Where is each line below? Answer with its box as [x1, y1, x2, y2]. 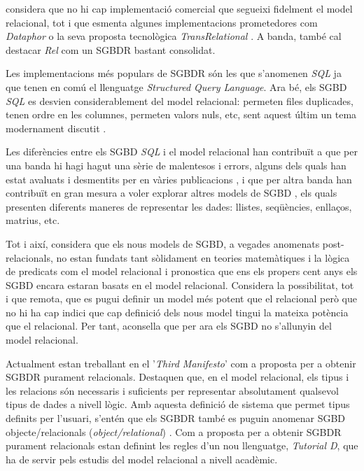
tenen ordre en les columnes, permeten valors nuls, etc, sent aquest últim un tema [6, 107, 357, 122]
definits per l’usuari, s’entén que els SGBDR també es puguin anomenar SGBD [6, 411, 346, 426]
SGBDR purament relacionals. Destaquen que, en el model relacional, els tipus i [6, 370, 349, 384]
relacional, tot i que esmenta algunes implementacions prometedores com [6, 15, 318, 29]
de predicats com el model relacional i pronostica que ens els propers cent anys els [6, 264, 358, 279]
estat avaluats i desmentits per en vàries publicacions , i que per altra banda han [6, 171, 352, 186]
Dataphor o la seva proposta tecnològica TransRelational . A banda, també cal [6, 29, 342, 43]
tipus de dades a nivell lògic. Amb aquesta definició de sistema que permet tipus [6, 397, 350, 412]
